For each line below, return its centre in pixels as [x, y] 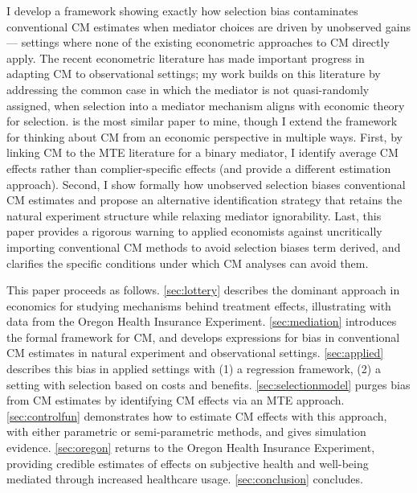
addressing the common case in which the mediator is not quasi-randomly [188, 89]
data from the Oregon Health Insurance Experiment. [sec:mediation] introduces [202, 321]
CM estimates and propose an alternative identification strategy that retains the [204, 200]
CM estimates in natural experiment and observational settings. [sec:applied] [195, 353]
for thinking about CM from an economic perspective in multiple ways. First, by [204, 136]
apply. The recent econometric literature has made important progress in [186, 58]
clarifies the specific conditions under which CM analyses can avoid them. [188, 263]
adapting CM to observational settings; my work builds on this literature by [194, 74]
